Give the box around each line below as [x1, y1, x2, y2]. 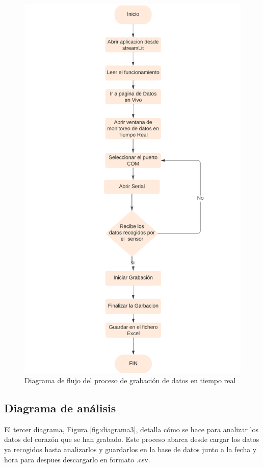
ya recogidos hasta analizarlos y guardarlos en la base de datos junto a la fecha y [4, 444, 257, 454]
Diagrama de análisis [4, 400, 116, 415]
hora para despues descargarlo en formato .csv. [4, 454, 150, 464]
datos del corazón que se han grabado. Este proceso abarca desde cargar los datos [4, 434, 259, 444]
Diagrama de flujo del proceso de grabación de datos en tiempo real [24, 375, 236, 386]
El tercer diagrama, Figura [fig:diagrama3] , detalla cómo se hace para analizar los [4, 424, 259, 434]
